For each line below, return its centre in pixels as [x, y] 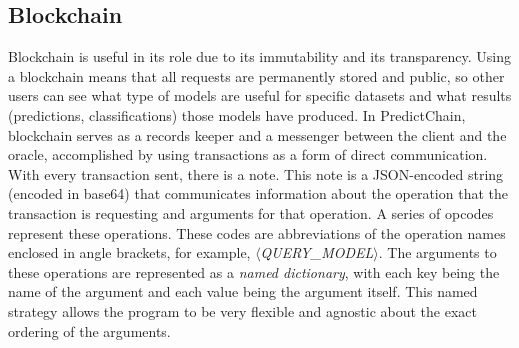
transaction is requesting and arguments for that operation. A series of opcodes [251, 212]
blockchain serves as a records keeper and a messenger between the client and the [257, 134]
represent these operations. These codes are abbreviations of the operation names [257, 232]
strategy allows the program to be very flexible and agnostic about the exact [242, 310]
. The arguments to [437, 252]
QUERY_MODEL [317, 252]
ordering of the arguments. [89, 330]
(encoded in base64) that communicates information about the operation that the [258, 193]
